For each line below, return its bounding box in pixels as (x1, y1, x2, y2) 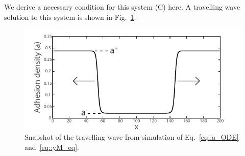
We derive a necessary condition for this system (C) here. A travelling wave (4, 2, 240, 12)
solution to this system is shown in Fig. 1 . (4, 11, 136, 22)
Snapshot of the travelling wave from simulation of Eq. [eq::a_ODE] (24, 132, 239, 142)
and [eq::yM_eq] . (24, 141, 79, 152)
